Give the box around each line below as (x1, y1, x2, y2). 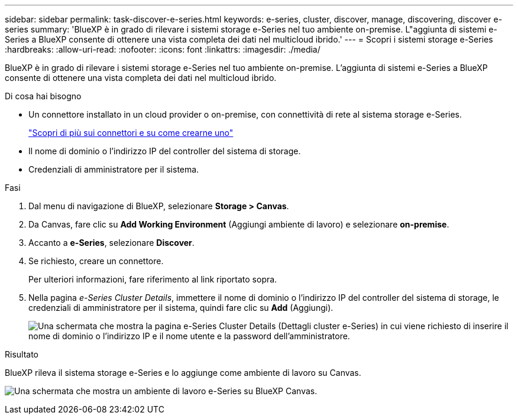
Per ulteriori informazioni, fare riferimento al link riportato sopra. (28, 274, 277, 284)
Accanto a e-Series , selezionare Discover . (28, 238, 195, 248)
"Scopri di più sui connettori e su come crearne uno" (28, 128, 234, 138)
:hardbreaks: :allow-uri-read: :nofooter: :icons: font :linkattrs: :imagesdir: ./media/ (5, 44, 320, 54)
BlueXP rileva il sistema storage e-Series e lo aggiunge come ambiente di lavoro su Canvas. (5, 368, 361, 378)
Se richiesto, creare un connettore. (28, 256, 164, 266)
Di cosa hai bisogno (5, 91, 82, 101)
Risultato (5, 349, 39, 359)
